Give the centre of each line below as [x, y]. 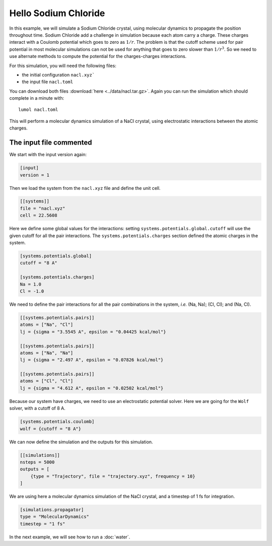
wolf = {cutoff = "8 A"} [51, 429]
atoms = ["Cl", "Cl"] [47, 381]
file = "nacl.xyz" [43, 208]
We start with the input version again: [48, 155]
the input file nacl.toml [47, 82]
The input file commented [51, 143]
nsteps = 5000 [37, 462]
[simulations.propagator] [52, 510]
